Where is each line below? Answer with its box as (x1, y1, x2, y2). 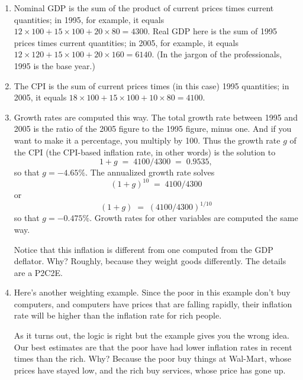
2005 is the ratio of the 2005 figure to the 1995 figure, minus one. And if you (14, 122, 292, 135)
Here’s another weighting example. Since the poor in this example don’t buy (14, 286, 291, 298)
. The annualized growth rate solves (85, 166, 215, 178)
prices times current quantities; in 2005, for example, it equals (14, 36, 239, 48)
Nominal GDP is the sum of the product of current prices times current (14, 2, 274, 14)
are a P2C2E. (14, 266, 63, 278)
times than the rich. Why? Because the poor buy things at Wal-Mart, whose (14, 352, 291, 365)
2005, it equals (14, 91, 67, 103)
